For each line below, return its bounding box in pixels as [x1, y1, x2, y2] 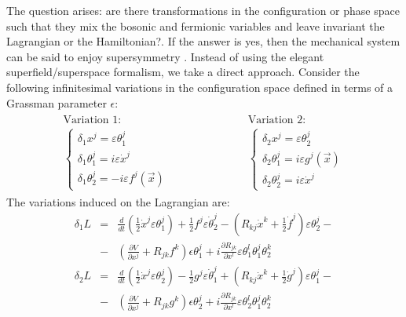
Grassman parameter [6, 94, 107, 111]
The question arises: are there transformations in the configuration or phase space [6, 2, 400, 18]
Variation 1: [63, 115, 122, 126]
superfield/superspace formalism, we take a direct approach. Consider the [6, 64, 360, 80]
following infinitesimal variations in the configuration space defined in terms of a [6, 78, 393, 95]
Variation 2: [247, 115, 306, 126]
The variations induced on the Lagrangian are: [6, 194, 230, 210]
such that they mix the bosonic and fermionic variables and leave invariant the [6, 17, 385, 34]
